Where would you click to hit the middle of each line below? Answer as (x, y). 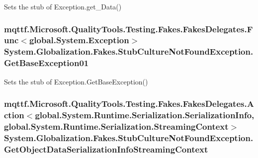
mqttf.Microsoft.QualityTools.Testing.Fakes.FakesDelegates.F (129, 29)
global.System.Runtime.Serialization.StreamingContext (116, 126)
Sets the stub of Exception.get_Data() (63, 6)
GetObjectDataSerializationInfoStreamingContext (106, 149)
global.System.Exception (79, 40)
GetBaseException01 (46, 63)
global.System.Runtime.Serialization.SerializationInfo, (145, 115)
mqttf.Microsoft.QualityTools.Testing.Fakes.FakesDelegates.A (129, 104)
